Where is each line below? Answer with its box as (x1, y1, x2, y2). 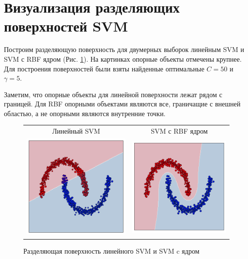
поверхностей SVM (4, 16, 128, 36)
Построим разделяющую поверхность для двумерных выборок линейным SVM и (4, 44, 244, 54)
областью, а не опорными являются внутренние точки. (4, 108, 166, 118)
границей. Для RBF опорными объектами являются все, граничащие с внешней (4, 99, 241, 109)
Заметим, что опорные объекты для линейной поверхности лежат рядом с (4, 89, 222, 99)
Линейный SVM (52, 126, 100, 136)
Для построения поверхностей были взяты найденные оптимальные (4, 63, 205, 73)
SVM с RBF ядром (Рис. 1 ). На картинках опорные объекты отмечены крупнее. (4, 53, 242, 64)
